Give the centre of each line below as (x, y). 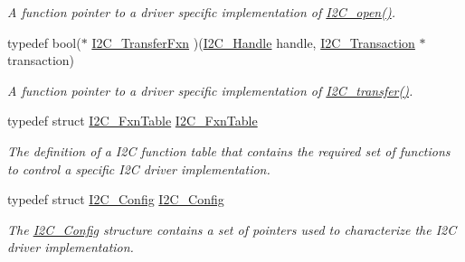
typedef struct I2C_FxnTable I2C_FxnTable (133, 121)
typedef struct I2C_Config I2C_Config (116, 199)
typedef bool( (44, 42)
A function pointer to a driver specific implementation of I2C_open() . (201, 12)
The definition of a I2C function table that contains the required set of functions (229, 150)
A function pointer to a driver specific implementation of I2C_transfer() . (210, 90)
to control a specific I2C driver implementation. (139, 168)
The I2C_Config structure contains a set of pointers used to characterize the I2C (232, 229)
